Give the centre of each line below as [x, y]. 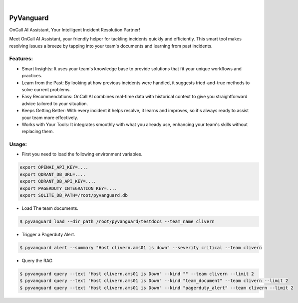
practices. [32, 76]
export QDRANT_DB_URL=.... [53, 174]
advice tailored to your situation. [55, 103]
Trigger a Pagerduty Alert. [48, 234]
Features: [21, 59]
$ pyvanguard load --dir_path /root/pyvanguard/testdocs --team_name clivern [117, 222]
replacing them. [38, 132]
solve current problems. [46, 89]
